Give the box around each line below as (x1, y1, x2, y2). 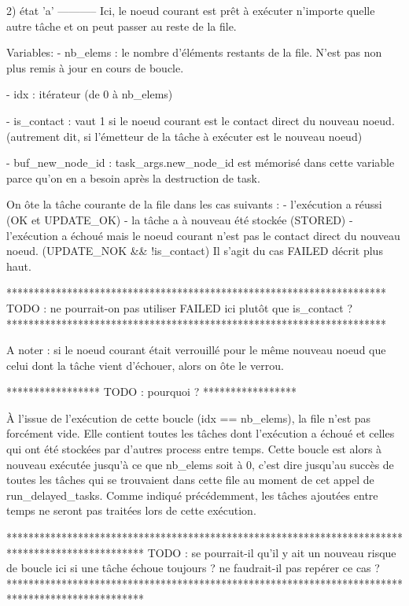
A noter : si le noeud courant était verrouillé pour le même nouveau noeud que (6, 342, 386, 358)
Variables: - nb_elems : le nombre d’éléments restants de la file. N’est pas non (6, 44, 382, 61)
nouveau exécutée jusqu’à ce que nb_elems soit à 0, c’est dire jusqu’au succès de (6, 456, 394, 472)
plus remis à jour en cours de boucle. (6, 59, 184, 76)
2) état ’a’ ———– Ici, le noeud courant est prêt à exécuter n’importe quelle (6, 2, 375, 18)
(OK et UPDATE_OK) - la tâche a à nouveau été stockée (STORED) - (6, 211, 353, 227)
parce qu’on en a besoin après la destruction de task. (6, 169, 260, 186)
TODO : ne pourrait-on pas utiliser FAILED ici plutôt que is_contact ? (6, 299, 353, 316)
